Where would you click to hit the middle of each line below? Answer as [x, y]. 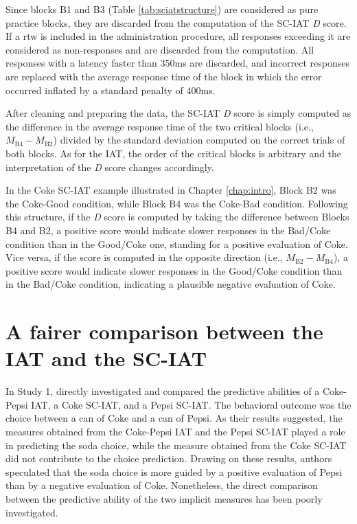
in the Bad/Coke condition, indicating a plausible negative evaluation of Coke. [171, 284]
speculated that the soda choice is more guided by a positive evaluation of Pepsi [174, 471]
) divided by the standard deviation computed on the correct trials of [199, 140]
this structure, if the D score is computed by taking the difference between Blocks [177, 217]
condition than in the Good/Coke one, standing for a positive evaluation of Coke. [177, 243]
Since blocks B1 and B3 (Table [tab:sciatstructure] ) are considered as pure [162, 9]
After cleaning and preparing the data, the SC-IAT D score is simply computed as [178, 113]
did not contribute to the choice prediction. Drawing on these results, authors [169, 458]
